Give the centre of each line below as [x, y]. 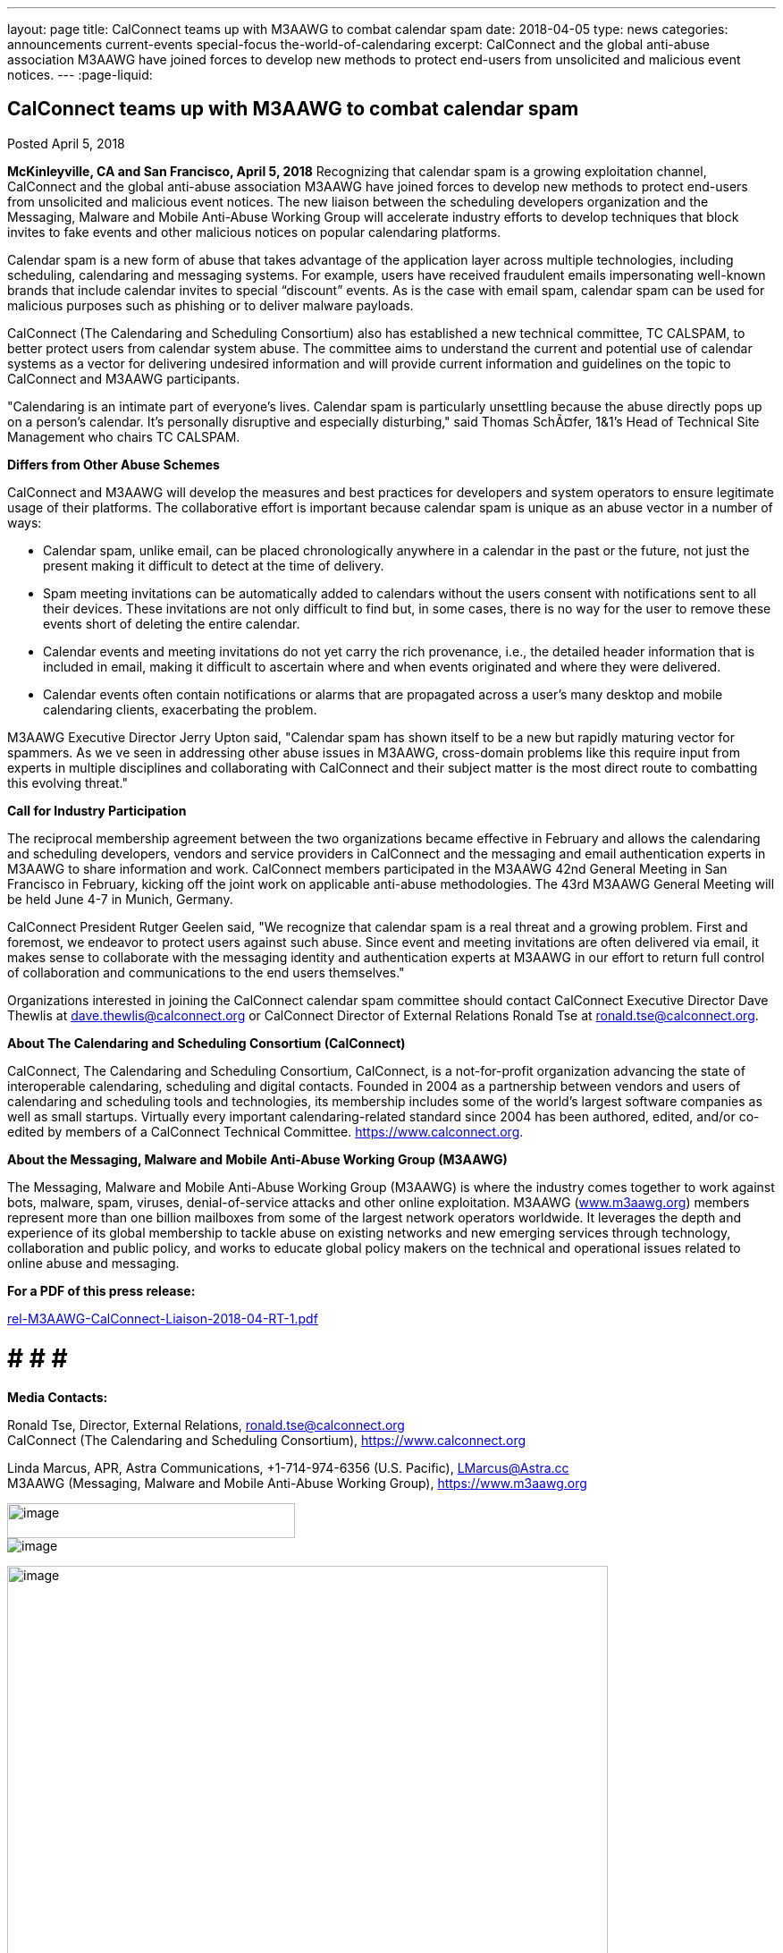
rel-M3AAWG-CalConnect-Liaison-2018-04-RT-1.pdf [163, 1318]
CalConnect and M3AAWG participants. [124, 378]
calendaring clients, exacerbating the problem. [180, 709]
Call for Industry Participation [97, 810]
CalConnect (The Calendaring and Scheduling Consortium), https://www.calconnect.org [267, 1441]
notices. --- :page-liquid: [80, 75]
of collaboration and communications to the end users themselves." [206, 972]
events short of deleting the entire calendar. [172, 623]
